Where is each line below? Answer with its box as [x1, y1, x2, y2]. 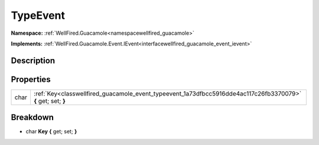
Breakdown [11, 113, 54, 123]
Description [11, 55, 56, 65]
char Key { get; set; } [25, 128, 77, 135]
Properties [11, 74, 51, 84]
